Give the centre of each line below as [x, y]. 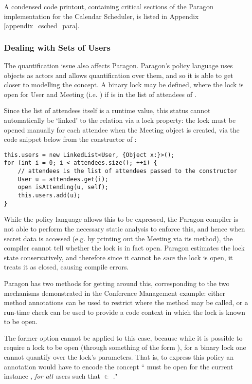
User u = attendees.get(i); [63, 179]
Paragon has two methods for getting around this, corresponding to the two [117, 283]
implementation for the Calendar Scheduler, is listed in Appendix [101, 16]
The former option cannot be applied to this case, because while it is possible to [123, 337]
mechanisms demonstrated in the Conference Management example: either [115, 293]
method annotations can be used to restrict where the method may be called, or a [126, 302]
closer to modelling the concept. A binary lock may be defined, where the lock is [124, 85]
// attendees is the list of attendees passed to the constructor [127, 171]
